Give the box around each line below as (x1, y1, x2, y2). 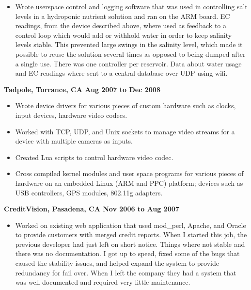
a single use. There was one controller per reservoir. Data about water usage (15, 58, 242, 68)
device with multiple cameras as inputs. (15, 136, 133, 146)
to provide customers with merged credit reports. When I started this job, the (15, 229, 247, 240)
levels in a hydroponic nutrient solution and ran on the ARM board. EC (15, 11, 230, 21)
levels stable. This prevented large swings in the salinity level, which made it (15, 39, 243, 49)
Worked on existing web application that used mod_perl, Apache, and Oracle (15, 220, 246, 230)
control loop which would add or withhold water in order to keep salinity (15, 30, 232, 40)
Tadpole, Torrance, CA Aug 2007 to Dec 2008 (4, 84, 160, 94)
